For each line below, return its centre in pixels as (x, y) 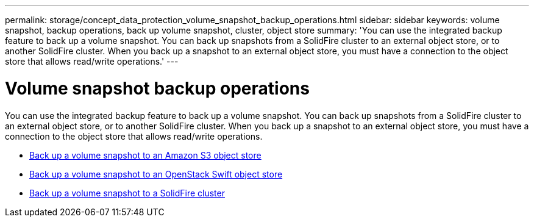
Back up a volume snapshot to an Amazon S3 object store (145, 155)
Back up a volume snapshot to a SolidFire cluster (127, 193)
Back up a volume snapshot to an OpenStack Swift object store (156, 174)
